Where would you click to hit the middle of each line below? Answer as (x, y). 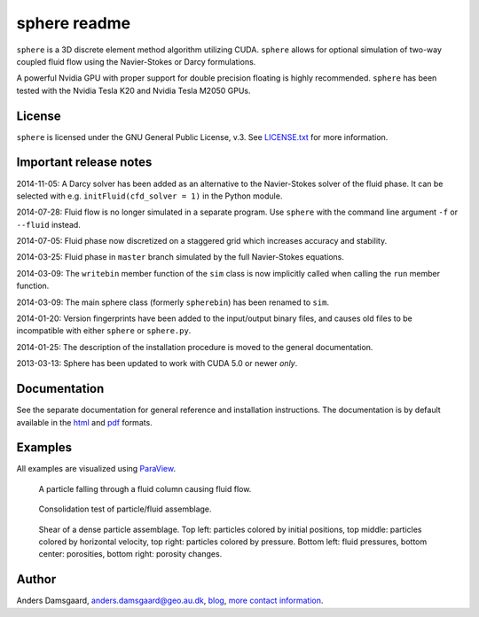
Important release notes (84, 163)
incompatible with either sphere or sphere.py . (104, 331)
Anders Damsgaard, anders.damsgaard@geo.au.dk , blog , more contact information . (170, 601)
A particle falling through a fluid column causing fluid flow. (145, 488)
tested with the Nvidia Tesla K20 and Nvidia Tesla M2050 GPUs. (134, 90)
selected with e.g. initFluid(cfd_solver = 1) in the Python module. (149, 196)
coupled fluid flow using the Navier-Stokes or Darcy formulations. (136, 61)
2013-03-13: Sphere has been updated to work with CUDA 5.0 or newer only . (157, 363)
